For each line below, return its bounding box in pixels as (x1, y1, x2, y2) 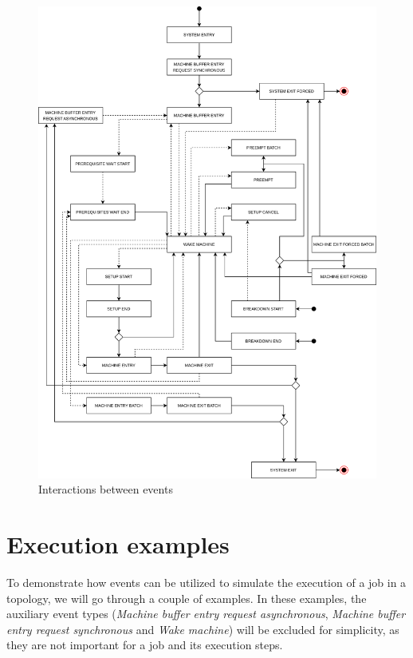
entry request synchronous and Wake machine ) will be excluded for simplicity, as (6, 620, 399, 637)
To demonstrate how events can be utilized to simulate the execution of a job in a (6, 574, 407, 591)
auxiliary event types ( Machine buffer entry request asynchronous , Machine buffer (6, 605, 406, 622)
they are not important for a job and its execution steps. (6, 636, 283, 653)
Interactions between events (38, 481, 173, 497)
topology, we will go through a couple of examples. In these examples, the (6, 589, 367, 606)
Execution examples (6, 528, 230, 561)
